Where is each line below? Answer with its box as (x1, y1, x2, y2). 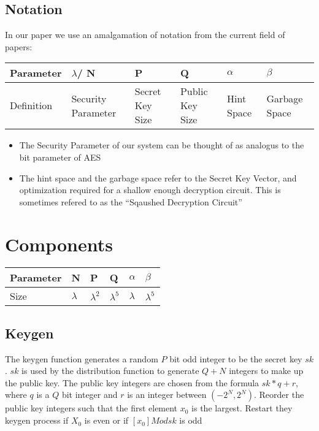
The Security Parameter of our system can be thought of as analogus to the (19, 139, 304, 151)
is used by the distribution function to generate (21, 364, 199, 377)
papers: (5, 40, 33, 53)
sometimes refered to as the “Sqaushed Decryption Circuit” (19, 195, 242, 208)
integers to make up (229, 364, 304, 377)
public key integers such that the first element (5, 402, 178, 414)
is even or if (84, 414, 129, 427)
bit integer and (61, 388, 118, 401)
